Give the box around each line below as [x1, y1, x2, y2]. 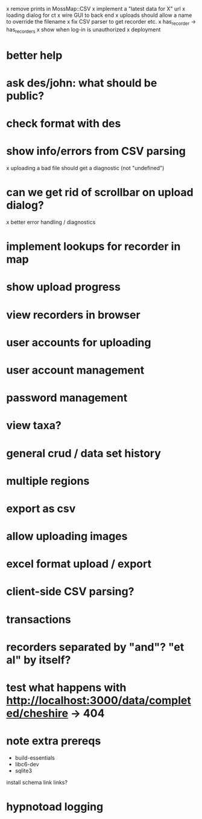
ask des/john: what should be [6, 76, 157, 90]
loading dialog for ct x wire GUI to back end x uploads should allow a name [6, 12, 192, 19]
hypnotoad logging [6, 800, 104, 814]
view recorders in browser [6, 308, 140, 321]
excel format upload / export [6, 557, 152, 571]
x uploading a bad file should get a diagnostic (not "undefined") [6, 165, 165, 172]
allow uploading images [6, 530, 128, 544]
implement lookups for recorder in [6, 240, 181, 254]
